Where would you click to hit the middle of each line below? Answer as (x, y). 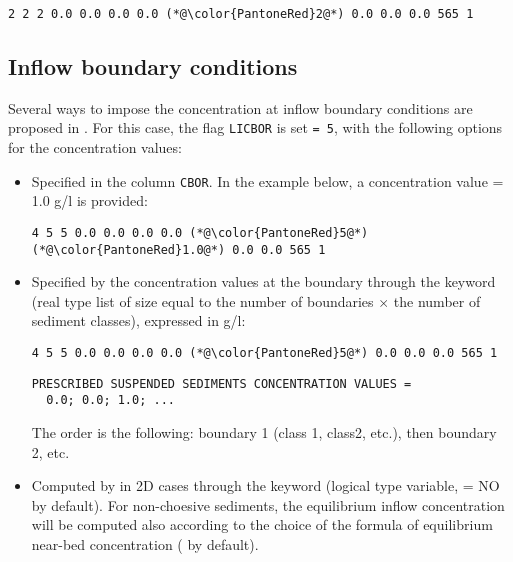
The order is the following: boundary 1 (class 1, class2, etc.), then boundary (264, 432)
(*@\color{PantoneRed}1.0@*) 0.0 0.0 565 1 (178, 249)
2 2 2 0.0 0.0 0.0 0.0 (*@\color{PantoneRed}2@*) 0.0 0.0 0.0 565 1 (241, 14)
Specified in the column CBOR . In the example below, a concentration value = (267, 180)
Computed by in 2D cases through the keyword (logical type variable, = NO (265, 485)
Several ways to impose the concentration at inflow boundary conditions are (240, 107)
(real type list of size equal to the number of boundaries (202, 300)
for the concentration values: (95, 147)
